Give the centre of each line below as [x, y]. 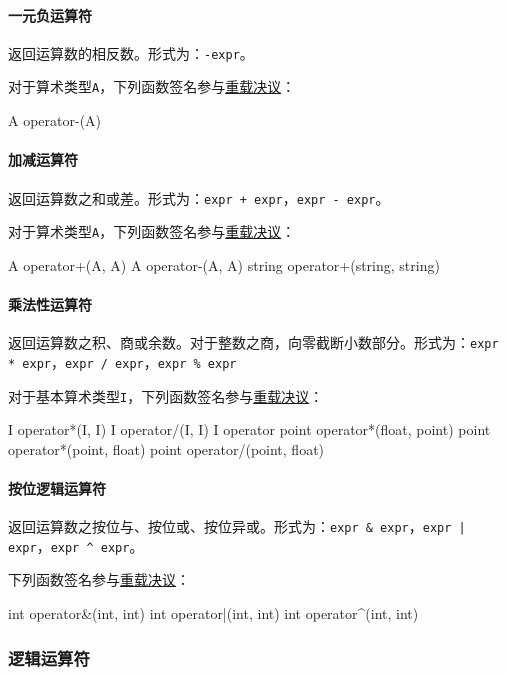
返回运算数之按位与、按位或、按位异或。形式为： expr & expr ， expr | [237, 526]
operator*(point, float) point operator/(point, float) [166, 448]
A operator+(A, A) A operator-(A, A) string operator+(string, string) [224, 264]
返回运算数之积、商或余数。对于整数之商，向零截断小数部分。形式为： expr [253, 342]
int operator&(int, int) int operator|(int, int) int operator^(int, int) [213, 613]
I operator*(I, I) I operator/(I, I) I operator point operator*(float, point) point [249, 429]
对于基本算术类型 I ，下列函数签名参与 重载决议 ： [166, 395]
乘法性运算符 [50, 304]
